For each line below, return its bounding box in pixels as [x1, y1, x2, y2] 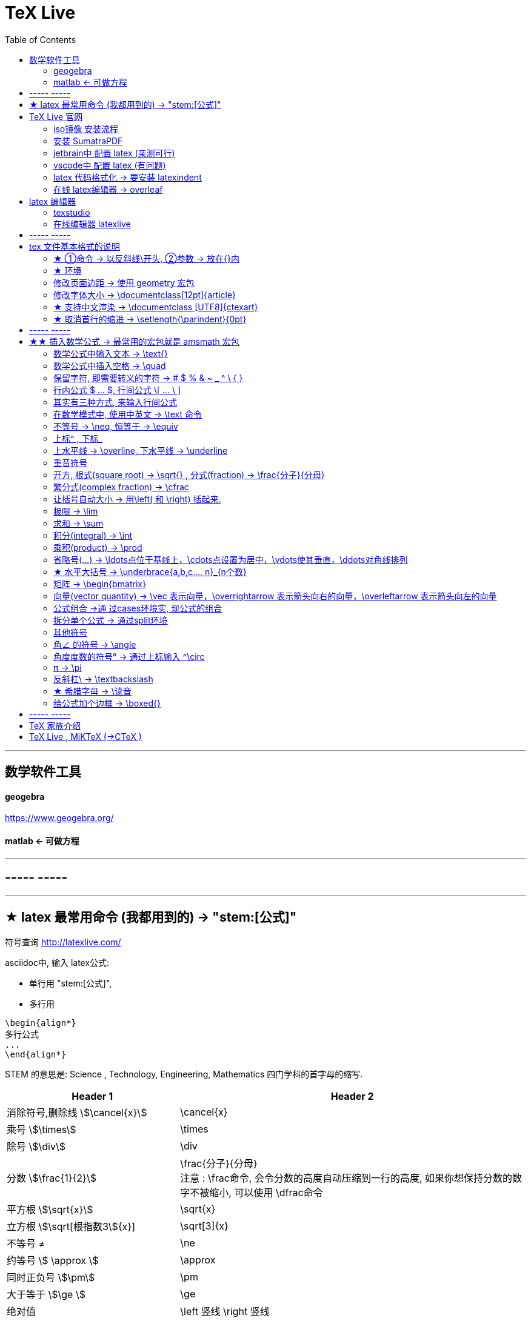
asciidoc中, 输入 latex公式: [5, 957, 110, 968]
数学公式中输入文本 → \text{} [53, 348, 168, 359]
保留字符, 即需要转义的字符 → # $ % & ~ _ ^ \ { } [53, 372, 243, 383]
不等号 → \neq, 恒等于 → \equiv [53, 421, 178, 431]
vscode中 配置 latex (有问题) [53, 159, 166, 170]
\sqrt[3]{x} [180, 1220, 229, 1233]
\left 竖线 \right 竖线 [180, 1305, 270, 1318]
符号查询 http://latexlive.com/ [5, 937, 121, 948]
